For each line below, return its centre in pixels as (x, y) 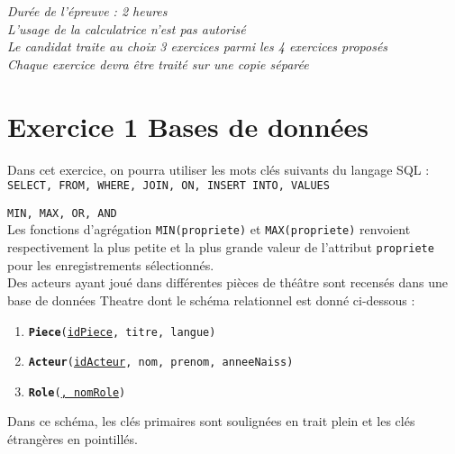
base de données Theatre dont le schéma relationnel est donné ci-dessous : (211, 300)
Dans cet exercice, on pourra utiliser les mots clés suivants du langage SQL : (218, 169)
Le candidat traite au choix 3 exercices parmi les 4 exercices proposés (198, 46)
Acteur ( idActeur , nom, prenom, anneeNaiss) (161, 363)
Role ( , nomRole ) (77, 392)
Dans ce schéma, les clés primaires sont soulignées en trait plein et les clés (211, 421)
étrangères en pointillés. (73, 439)
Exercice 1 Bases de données (188, 126)
